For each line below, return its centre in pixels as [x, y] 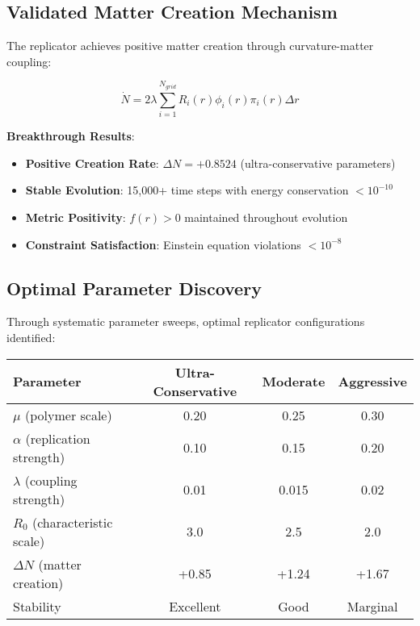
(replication [58, 438]
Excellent [195, 606]
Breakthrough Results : [71, 136]
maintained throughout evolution [266, 217]
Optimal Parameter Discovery [134, 288]
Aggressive [372, 382]
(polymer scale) [68, 415]
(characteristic [72, 522]
